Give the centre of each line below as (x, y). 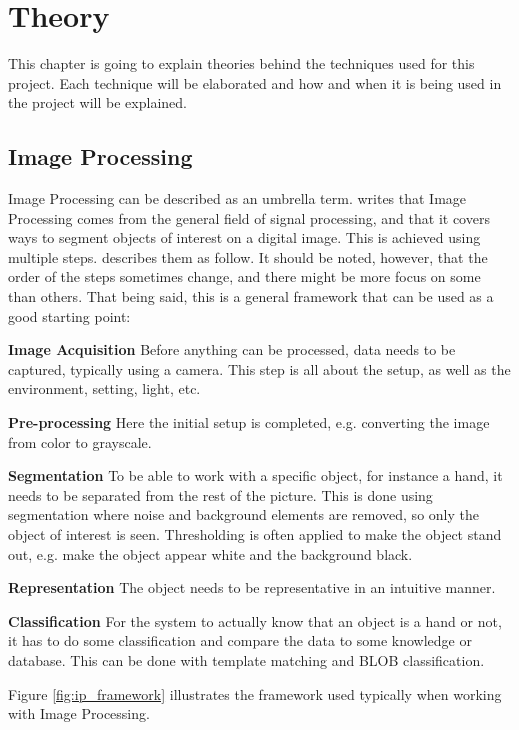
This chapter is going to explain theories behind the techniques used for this (241, 63)
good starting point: (69, 315)
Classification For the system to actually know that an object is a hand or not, (255, 620)
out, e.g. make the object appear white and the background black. (210, 553)
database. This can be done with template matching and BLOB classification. (246, 659)
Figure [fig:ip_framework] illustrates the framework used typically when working (255, 693)
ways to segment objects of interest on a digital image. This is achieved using (244, 237)
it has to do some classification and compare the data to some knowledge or (240, 640)
